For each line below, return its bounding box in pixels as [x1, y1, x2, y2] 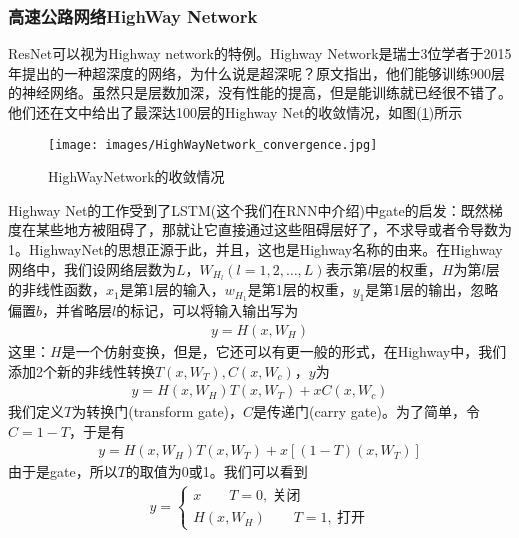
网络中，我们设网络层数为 [8, 258, 176, 279]
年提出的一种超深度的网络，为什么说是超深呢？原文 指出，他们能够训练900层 [8, 62, 505, 83]
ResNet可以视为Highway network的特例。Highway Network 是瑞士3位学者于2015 [8, 43, 512, 64]
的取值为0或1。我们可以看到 [125, 461, 308, 482]
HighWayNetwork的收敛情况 [48, 166, 225, 187]
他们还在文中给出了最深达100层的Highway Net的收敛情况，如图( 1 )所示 [8, 102, 463, 122]
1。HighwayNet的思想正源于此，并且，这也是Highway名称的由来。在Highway [8, 239, 503, 260]
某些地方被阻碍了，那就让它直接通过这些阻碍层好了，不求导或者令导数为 [35, 219, 512, 240]
